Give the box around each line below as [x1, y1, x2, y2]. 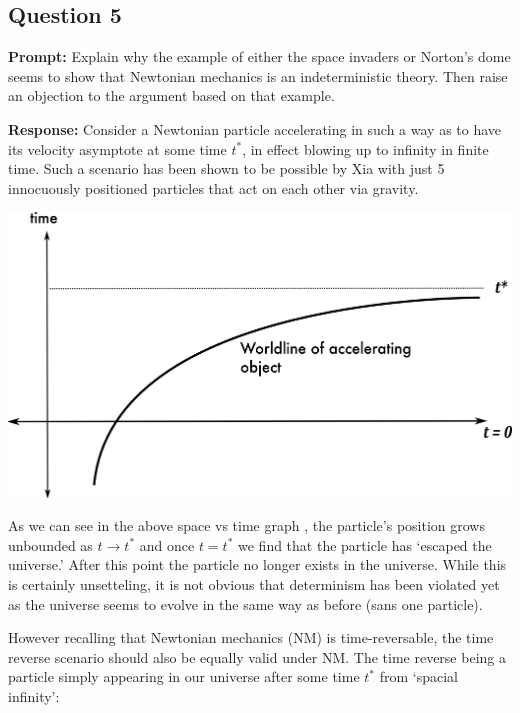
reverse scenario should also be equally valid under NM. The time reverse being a [8, 646, 506, 667]
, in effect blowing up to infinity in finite [242, 138, 489, 159]
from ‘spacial [379, 666, 458, 687]
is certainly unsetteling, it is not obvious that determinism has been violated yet [8, 573, 500, 594]
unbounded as [8, 534, 93, 555]
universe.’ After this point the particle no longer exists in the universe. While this [8, 554, 507, 575]
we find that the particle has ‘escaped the [238, 534, 492, 555]
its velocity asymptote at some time [8, 138, 227, 159]
